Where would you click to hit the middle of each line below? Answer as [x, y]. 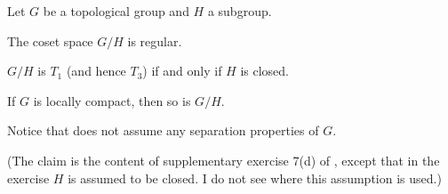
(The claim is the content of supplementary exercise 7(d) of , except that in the [224, 160]
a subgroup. [240, 11]
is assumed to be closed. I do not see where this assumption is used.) [255, 178]
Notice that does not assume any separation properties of [163, 130]
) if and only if [182, 71]
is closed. [264, 71]
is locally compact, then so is [112, 100]
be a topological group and [116, 11]
